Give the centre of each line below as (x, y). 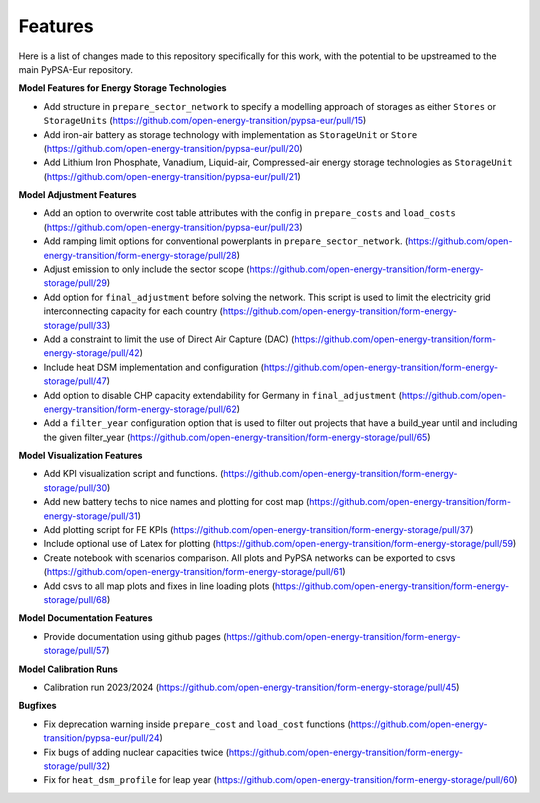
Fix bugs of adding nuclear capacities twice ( (136, 752)
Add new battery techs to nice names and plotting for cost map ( (176, 502)
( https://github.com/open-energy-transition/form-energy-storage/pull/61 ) (194, 572)
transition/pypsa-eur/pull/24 (101, 738)
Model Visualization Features (80, 456)
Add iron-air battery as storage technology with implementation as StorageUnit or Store (230, 134)
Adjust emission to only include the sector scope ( (146, 269)
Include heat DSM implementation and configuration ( (154, 367)
